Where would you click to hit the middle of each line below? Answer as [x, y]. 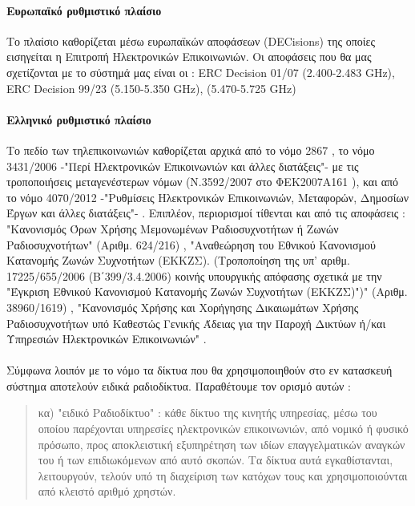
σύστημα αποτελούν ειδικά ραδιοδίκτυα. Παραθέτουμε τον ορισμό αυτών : [179, 385]
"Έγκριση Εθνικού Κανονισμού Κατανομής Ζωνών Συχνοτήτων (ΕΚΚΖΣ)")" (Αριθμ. [207, 291]
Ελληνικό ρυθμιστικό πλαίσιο [79, 119]
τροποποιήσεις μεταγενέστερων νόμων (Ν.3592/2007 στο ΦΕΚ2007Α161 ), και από [203, 182]
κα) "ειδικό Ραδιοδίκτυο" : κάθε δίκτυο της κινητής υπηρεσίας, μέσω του [207, 413]
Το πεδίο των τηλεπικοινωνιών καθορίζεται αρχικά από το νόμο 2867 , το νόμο [191, 150]
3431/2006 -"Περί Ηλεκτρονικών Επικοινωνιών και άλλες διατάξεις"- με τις [183, 166]
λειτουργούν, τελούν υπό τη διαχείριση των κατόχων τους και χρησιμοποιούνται [223, 475]
